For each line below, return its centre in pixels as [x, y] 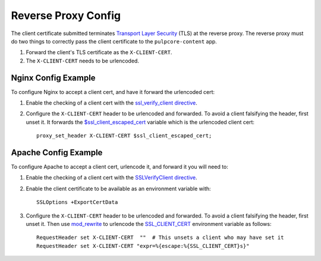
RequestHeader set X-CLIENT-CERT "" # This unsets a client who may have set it [160, 238]
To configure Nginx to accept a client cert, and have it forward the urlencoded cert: [113, 92]
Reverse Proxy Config [66, 15]
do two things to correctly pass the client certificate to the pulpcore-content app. [114, 41]
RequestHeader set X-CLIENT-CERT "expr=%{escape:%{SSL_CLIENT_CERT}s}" [143, 246]
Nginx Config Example [53, 78]
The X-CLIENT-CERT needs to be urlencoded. [83, 61]
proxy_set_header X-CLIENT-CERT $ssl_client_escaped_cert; [124, 136]
